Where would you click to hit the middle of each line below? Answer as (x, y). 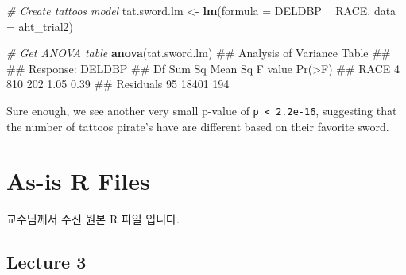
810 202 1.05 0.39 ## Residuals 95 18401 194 (118, 84)
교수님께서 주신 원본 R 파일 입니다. (93, 219)
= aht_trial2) (40, 26)
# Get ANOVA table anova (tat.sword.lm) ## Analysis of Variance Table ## (199, 53)
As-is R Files (78, 181)
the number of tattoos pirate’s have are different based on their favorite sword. (198, 126)
